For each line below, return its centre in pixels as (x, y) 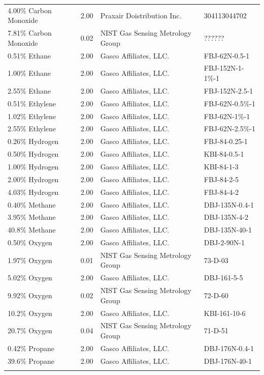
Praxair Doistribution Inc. (141, 15)
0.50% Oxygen (30, 242)
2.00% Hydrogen (33, 179)
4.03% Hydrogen (33, 192)
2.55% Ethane (29, 90)
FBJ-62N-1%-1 (227, 116)
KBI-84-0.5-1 (224, 154)
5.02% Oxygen (30, 278)
